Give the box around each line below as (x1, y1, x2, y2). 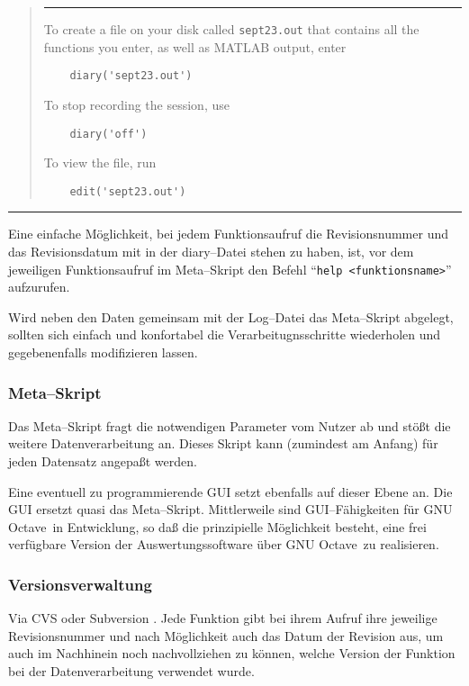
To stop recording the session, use (43, 95, 230, 113)
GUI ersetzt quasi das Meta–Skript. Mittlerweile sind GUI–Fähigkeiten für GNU (8, 500, 453, 519)
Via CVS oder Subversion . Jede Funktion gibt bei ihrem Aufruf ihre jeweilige (8, 609, 437, 627)
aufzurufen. (8, 277, 70, 296)
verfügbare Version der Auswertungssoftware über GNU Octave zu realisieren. (8, 535, 439, 554)
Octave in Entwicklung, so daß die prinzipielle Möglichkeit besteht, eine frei (8, 517, 427, 536)
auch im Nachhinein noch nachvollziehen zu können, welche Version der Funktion (8, 644, 455, 663)
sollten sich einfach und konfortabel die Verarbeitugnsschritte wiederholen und (8, 325, 441, 344)
